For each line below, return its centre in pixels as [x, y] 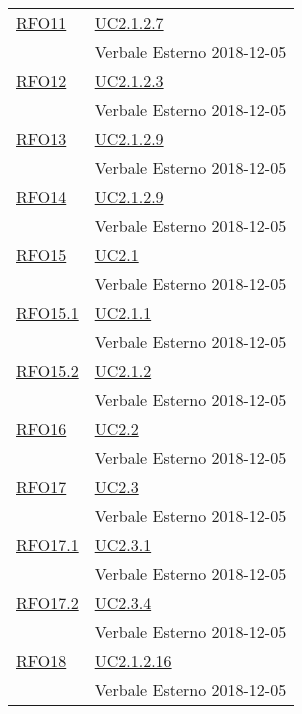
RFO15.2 [47, 370]
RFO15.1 [47, 312]
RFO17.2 [47, 602]
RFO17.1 [47, 544]
